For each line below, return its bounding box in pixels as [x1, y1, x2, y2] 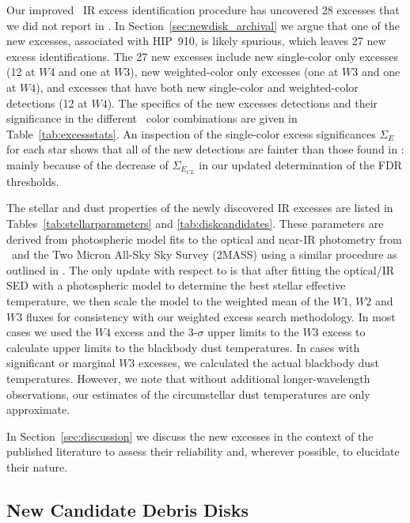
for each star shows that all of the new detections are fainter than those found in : [6, 141, 404, 157]
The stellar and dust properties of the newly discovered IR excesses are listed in [6, 199, 393, 216]
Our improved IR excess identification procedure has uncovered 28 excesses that [6, 2, 400, 17]
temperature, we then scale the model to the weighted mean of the [6, 292, 329, 309]
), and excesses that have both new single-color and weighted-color [36, 78, 359, 95]
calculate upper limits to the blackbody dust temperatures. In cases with [6, 339, 360, 355]
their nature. [6, 458, 68, 475]
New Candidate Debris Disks [6, 497, 249, 521]
